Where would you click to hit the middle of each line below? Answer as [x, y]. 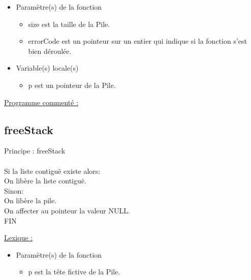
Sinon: [14, 190]
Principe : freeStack [35, 151]
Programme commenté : [41, 102]
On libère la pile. [30, 200]
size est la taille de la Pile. [69, 24]
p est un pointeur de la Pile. [72, 85]
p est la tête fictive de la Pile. [74, 272]
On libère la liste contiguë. [45, 181]
